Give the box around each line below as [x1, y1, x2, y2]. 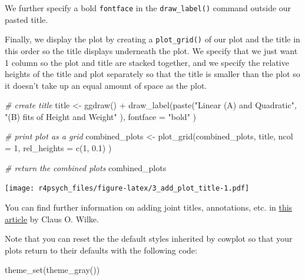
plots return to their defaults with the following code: [5, 244, 197, 256]
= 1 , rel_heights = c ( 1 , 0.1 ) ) [5, 142, 112, 154]
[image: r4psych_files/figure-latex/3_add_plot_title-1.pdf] [5, 184, 250, 193]
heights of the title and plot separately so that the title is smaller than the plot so [5, 68, 300, 80]
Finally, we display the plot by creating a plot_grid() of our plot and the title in [5, 33, 300, 45]
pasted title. [5, 13, 48, 25]
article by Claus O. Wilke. [5, 212, 99, 225]
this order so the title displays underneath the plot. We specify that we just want [5, 44, 298, 56]
